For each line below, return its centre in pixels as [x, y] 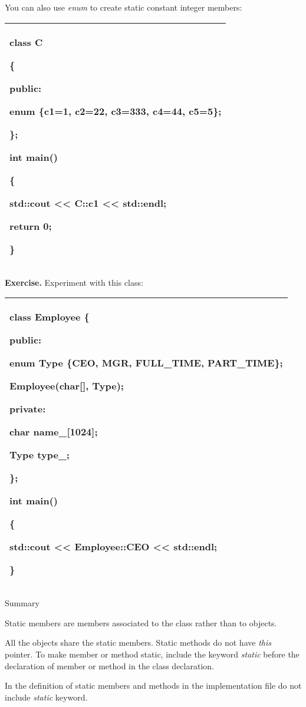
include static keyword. [46, 697]
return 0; [31, 226]
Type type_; [40, 455]
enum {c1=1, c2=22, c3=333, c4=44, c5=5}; [116, 111]
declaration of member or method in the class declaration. [109, 665]
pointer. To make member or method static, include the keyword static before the [152, 654]
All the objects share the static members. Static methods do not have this [138, 642]
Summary [22, 603]
